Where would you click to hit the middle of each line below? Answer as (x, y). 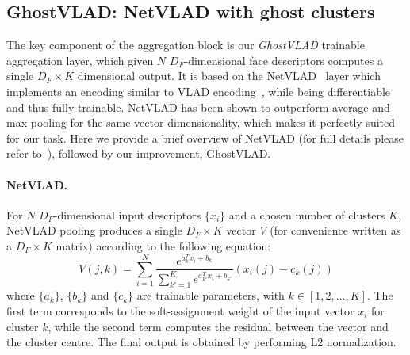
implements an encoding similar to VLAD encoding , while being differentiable (199, 91)
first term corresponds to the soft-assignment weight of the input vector (180, 310)
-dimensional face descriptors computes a (284, 60)
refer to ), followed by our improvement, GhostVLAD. (139, 153)
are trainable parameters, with (211, 295)
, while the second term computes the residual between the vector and (218, 326)
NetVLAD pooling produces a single (94, 230)
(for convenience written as (335, 230)
